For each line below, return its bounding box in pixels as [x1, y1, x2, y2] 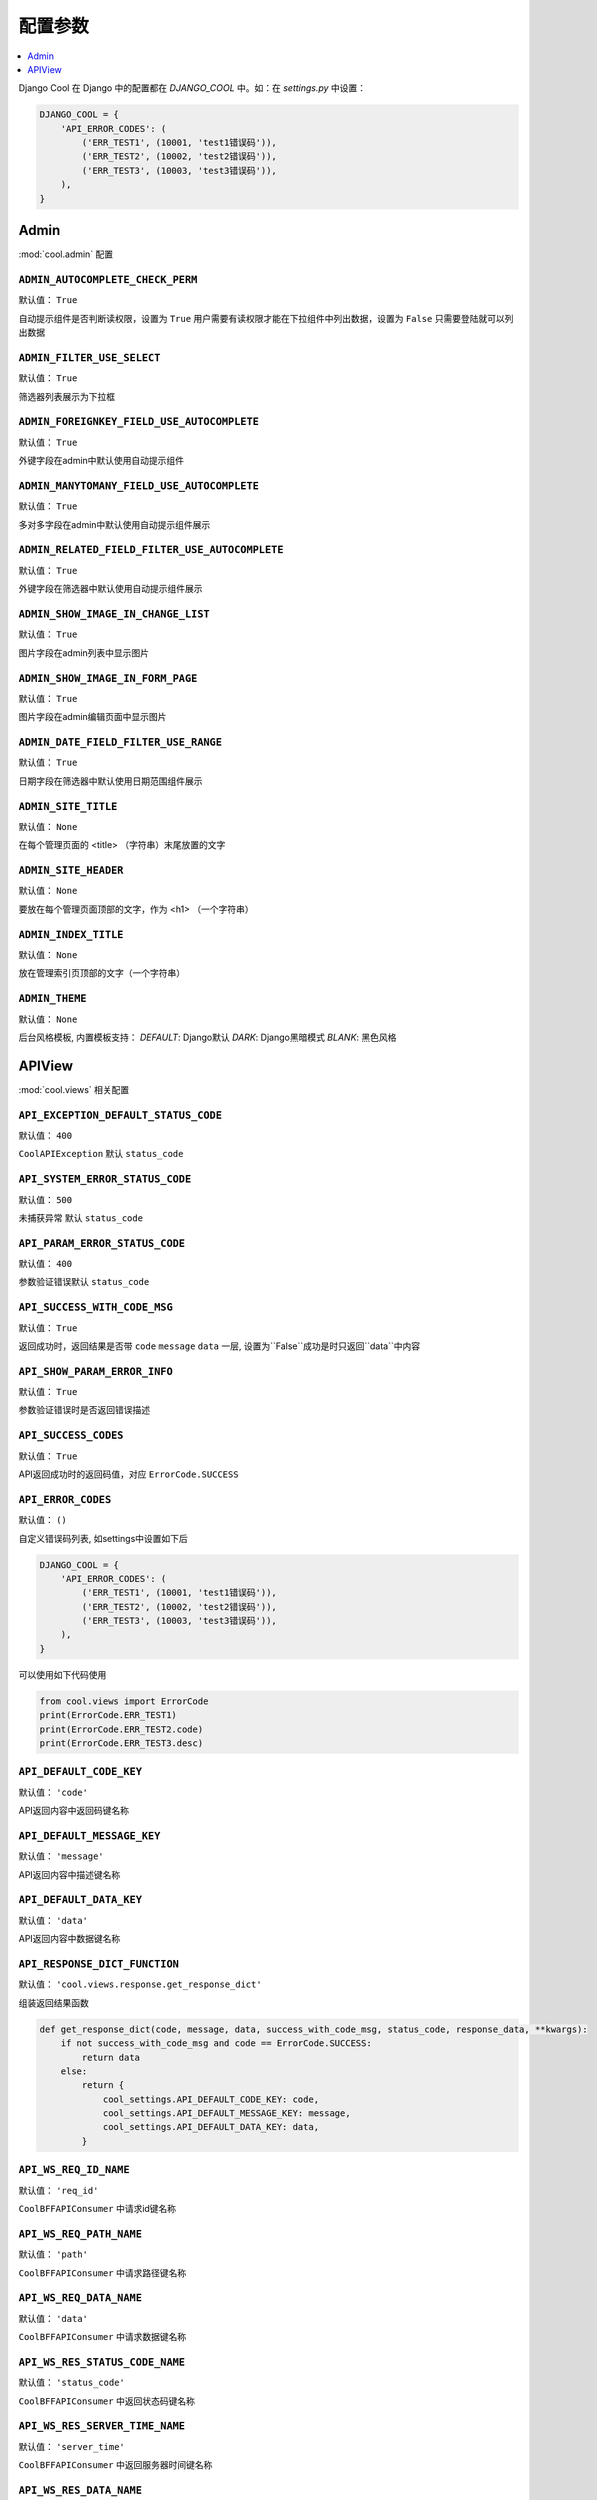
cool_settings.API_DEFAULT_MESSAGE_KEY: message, [102, 2108, 351, 2119]
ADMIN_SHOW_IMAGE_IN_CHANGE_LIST [18, 607, 210, 620]
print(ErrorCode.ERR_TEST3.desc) [39, 1738, 204, 1749]
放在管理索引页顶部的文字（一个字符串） [18, 967, 185, 979]
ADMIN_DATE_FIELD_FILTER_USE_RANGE [18, 736, 223, 749]
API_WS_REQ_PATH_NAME [18, 2227, 142, 2240]
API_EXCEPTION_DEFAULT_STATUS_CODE [18, 1108, 223, 1122]
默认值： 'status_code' [18, 2376, 125, 2389]
